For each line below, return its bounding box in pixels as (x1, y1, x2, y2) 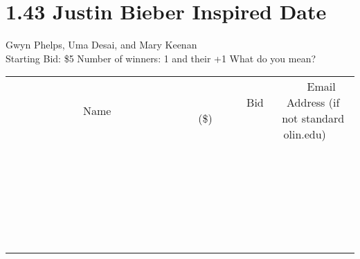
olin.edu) (283, 126, 326, 143)
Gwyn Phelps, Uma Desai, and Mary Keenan (6, 37, 197, 52)
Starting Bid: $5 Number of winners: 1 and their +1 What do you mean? (6, 51, 316, 65)
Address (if (287, 94, 340, 111)
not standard (282, 110, 345, 127)
